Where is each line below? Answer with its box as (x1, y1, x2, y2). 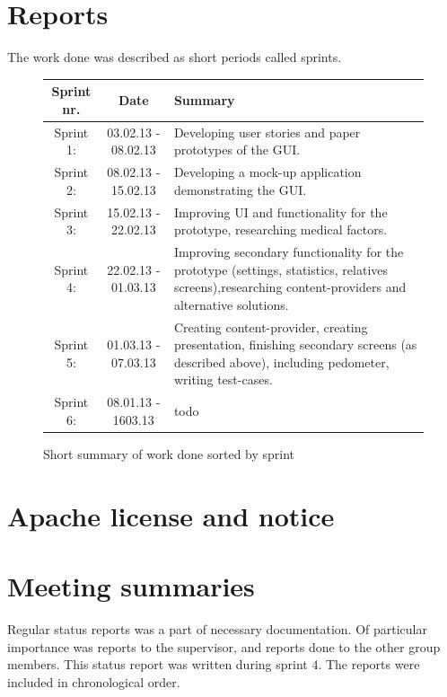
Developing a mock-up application (173, 163, 362, 181)
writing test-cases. (173, 370, 273, 389)
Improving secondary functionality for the (173, 242, 404, 260)
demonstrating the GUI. (173, 180, 307, 199)
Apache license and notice (7, 497, 335, 534)
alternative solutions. (173, 295, 289, 313)
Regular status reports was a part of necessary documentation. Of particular (7, 620, 427, 638)
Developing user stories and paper (173, 122, 361, 141)
